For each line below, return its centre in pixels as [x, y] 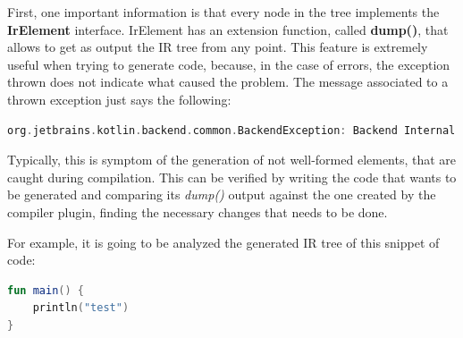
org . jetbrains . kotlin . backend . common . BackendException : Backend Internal [231, 130]
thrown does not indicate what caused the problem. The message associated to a [228, 82]
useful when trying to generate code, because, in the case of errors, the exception [229, 64]
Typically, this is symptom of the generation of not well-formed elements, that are [232, 160]
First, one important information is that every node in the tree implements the [223, 12]
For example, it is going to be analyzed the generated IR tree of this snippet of [223, 242]
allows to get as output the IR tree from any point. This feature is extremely [218, 47]
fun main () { [46, 290]
